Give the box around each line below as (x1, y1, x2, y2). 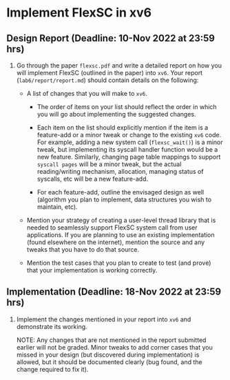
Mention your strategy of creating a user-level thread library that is (26, 216, 216, 224)
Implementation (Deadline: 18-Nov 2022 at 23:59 (6, 286, 222, 298)
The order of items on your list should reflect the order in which (36, 103, 218, 111)
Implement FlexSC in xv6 (6, 5, 152, 21)
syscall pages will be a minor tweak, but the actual (36, 160, 182, 168)
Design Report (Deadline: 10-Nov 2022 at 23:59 (6, 32, 215, 44)
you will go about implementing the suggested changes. (36, 110, 196, 118)
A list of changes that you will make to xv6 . (26, 90, 147, 97)
